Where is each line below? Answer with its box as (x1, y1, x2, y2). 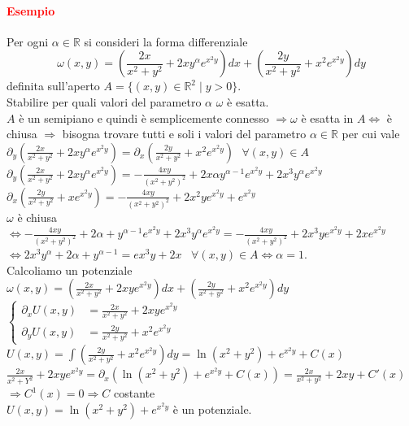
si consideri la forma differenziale (84, 33, 248, 50)
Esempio (7, 2, 55, 19)
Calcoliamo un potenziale (7, 261, 133, 278)
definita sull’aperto (7, 77, 100, 94)
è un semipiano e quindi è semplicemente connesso (19, 109, 269, 126)
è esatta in (301, 109, 354, 126)
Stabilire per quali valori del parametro (7, 93, 202, 110)
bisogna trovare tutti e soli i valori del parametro (62, 125, 307, 142)
